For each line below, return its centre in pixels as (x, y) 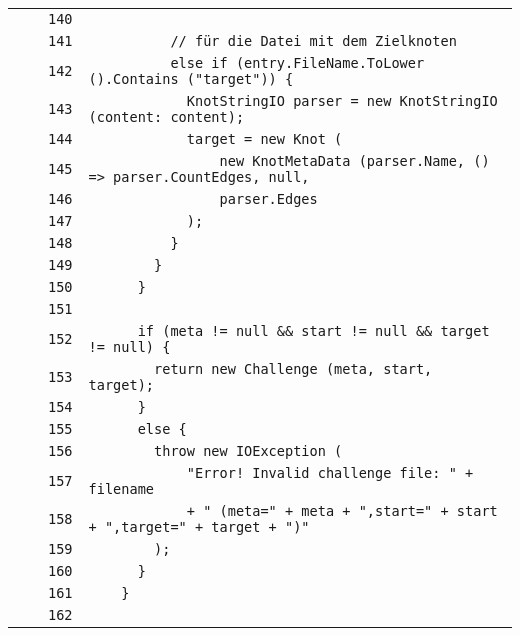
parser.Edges (268, 199)
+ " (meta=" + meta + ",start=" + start (342, 511)
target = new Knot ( (264, 139)
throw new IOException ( (248, 451)
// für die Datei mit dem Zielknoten (313, 41)
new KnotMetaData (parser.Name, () (354, 161)
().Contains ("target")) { (191, 79)
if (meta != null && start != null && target (313, 331)
